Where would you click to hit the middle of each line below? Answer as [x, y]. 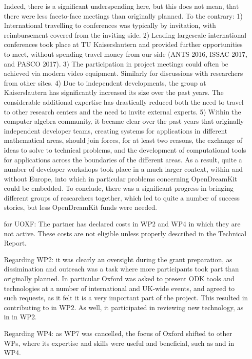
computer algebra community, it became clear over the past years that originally [124, 121]
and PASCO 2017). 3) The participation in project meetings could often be [116, 63]
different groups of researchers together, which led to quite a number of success [122, 197]
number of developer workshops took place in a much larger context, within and [123, 169]
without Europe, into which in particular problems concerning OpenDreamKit [121, 178]
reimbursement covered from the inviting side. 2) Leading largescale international [125, 34]
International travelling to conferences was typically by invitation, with [110, 25]
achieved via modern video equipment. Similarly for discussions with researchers [124, 73]
